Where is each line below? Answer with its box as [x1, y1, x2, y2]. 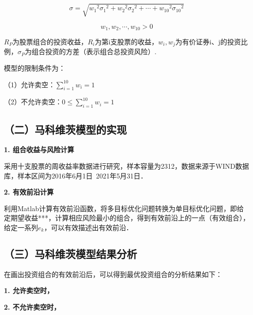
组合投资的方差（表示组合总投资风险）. [32, 46, 156, 57]
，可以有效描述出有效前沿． [44, 222, 133, 232]
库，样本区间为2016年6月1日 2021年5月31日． [4, 170, 147, 180]
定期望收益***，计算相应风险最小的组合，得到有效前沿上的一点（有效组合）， [4, 213, 250, 223]
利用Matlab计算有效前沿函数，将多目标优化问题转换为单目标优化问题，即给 [4, 203, 244, 213]
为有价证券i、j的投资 [175, 37, 241, 46]
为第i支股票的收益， [95, 37, 158, 46]
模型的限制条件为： [4, 63, 65, 73]
